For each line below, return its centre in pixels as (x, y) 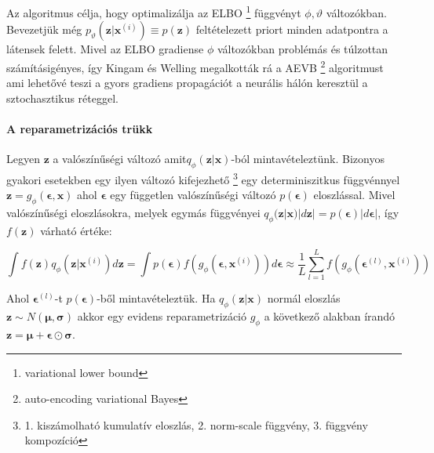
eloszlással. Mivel (354, 195)
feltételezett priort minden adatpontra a (292, 29)
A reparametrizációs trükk (80, 128)
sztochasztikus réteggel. (62, 98)
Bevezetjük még (44, 29)
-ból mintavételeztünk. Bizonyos (308, 159)
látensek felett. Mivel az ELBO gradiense (105, 49)
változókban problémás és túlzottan (303, 49)
